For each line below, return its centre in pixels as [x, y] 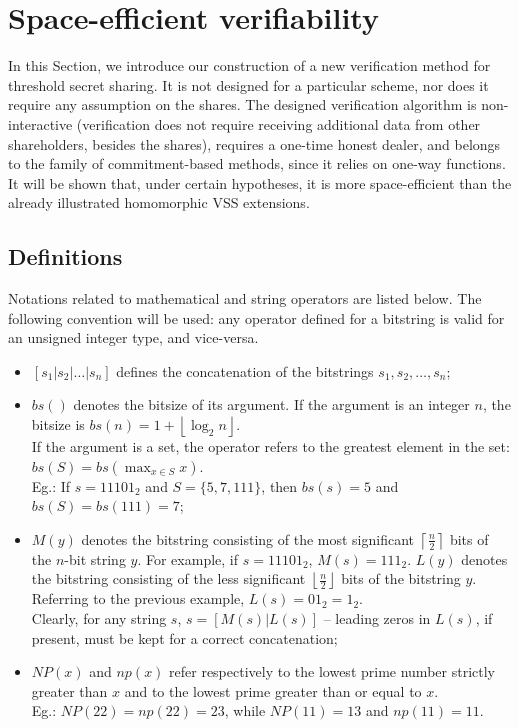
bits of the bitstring [401, 578]
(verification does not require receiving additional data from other [278, 123]
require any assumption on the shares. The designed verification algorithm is [242, 104]
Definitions [65, 256]
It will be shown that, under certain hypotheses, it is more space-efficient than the [260, 182]
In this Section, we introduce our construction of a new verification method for [249, 65]
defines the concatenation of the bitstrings [245, 370]
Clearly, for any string [99, 618]
